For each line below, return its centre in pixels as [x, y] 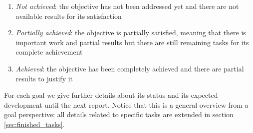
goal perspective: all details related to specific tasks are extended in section [119, 114]
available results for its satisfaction [69, 16]
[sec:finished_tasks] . [34, 124]
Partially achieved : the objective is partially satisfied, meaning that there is [131, 33]
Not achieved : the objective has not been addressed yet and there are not [127, 6]
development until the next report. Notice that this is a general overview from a [126, 104]
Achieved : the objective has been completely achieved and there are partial [130, 68]
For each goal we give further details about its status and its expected [111, 95]
